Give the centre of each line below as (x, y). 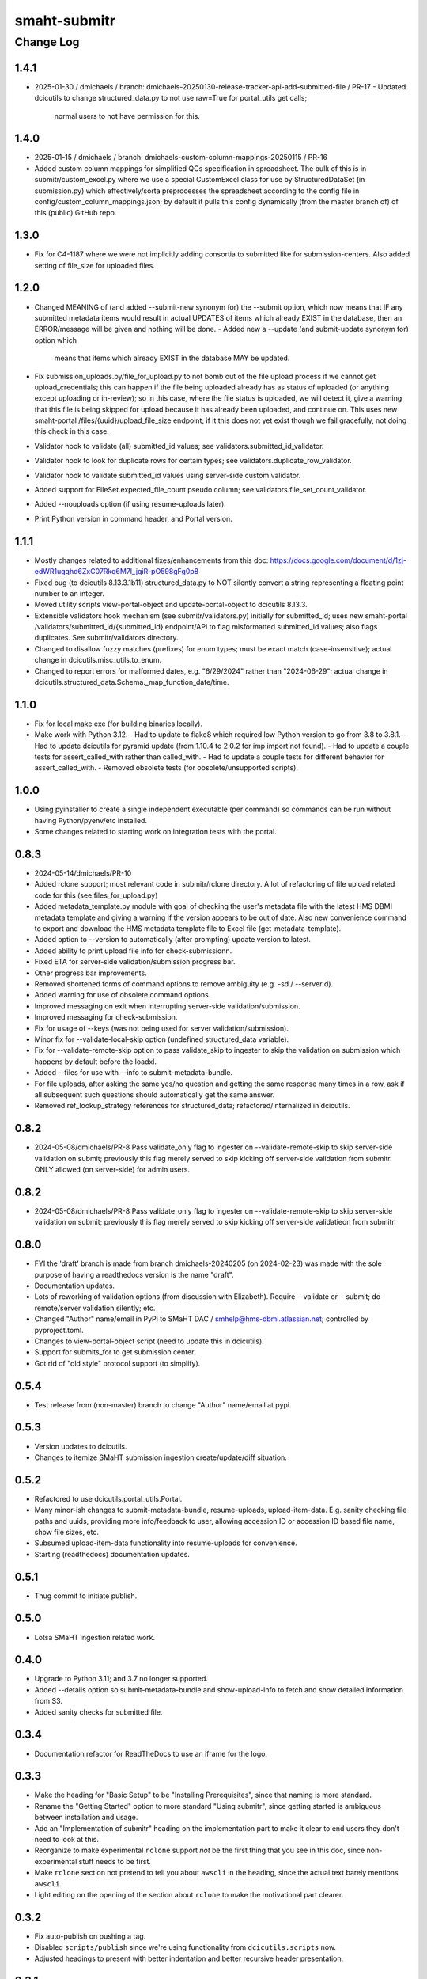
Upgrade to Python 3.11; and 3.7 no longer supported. (121, 1679)
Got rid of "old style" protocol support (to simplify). (117, 1363)
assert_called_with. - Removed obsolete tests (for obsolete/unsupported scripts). (166, 768)
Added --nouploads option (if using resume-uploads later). (130, 504)
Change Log (47, 42)
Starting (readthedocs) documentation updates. (112, 1554)
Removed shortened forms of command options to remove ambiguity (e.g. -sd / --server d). (184, 984)
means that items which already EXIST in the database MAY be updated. (172, 358)
